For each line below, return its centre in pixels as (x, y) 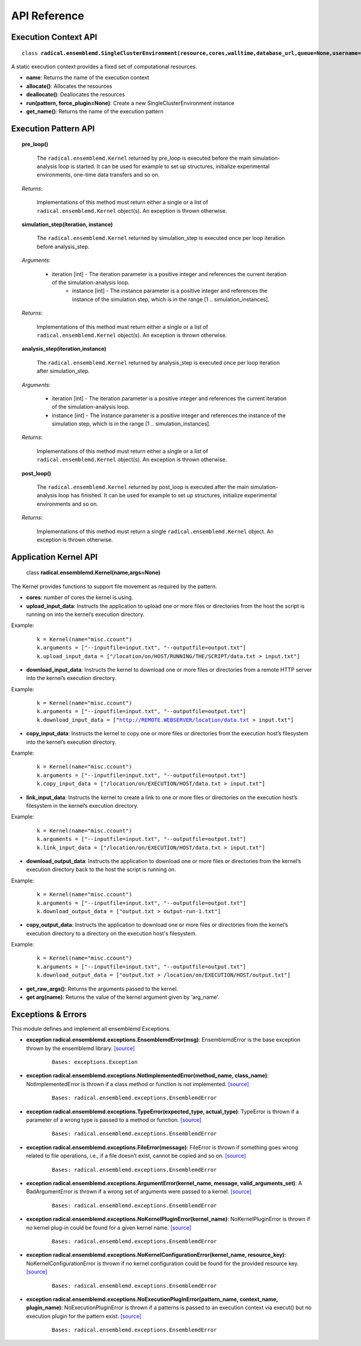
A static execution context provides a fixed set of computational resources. (104, 66)
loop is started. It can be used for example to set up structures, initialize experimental (164, 166)
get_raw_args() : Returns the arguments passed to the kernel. (102, 989)
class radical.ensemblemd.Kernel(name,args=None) (93, 573)
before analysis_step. (63, 247)
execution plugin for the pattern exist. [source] (84, 1316)
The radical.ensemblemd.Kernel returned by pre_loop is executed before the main (144, 158)
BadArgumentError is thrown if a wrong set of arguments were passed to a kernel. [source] (139, 1192)
